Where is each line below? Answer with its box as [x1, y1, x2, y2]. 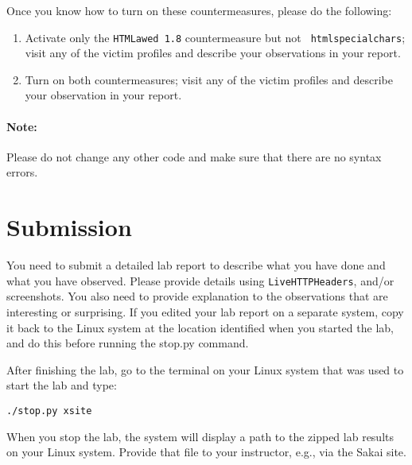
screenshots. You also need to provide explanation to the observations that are [6, 288, 388, 304]
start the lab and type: [6, 377, 117, 393]
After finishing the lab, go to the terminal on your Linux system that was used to [6, 361, 404, 378]
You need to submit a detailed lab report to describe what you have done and [6, 257, 386, 273]
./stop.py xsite [6, 405, 92, 417]
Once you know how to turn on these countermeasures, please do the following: [6, 2, 392, 18]
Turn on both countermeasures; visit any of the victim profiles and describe [25, 71, 394, 87]
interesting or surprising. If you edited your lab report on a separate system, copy [6, 303, 404, 320]
